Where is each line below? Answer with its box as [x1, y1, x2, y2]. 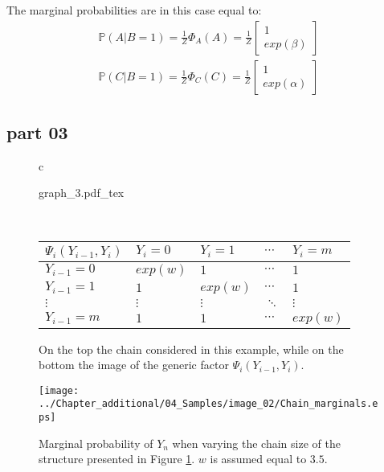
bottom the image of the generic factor [39, 356, 229, 373]
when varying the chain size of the [172, 434, 341, 451]
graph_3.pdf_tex [39, 184, 125, 201]
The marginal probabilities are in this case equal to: [6, 2, 262, 18]
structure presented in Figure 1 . [39, 450, 195, 467]
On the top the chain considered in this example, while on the [39, 340, 344, 357]
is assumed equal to [210, 450, 307, 467]
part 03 [6, 120, 68, 145]
